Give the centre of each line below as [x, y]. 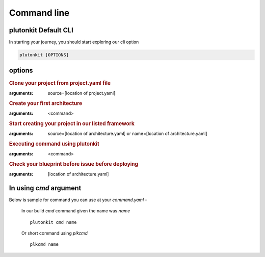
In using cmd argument [45, 188]
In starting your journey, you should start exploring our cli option [74, 42]
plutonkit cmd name [53, 222]
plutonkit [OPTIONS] [44, 55]
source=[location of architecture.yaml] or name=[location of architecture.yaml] [128, 133]
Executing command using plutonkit [54, 144]
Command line [39, 13]
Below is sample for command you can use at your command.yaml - [78, 200]
